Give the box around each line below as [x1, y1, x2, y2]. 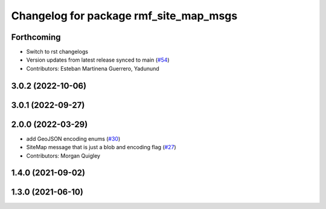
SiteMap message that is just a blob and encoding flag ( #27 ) [26, 144, 176, 151]
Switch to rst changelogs [26, 48, 89, 56]
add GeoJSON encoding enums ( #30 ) [26, 135, 121, 142]
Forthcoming [11, 32, 61, 42]
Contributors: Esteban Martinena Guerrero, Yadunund [26, 65, 159, 72]
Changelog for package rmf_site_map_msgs [11, 9, 238, 22]
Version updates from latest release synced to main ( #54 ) [26, 56, 170, 63]
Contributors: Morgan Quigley [26, 152, 101, 159]
